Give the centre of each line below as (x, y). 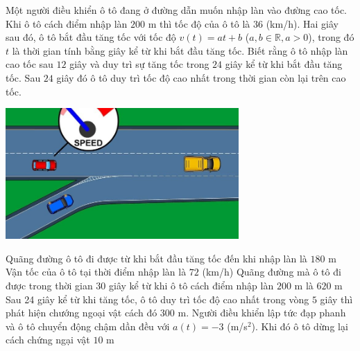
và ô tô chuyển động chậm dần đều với (88, 326)
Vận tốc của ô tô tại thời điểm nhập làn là (96, 272)
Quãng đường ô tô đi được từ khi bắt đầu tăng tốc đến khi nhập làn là (156, 258)
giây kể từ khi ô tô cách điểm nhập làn (191, 285)
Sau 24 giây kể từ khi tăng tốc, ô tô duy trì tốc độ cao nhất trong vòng (157, 299)
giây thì (336, 299)
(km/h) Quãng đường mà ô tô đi (272, 272)
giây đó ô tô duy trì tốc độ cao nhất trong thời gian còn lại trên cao (201, 77)
